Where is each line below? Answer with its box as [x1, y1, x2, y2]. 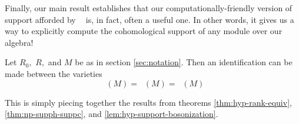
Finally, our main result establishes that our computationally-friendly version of [5, 2, 293, 14]
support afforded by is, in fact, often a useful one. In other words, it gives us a [5, 13, 294, 25]
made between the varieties [5, 67, 102, 79]
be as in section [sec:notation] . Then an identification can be [75, 56, 293, 68]
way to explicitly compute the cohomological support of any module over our [5, 25, 283, 37]
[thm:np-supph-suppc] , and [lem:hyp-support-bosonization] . [5, 108, 218, 120]
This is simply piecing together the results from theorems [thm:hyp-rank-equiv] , [5, 96, 292, 108]
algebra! [5, 36, 34, 48]
